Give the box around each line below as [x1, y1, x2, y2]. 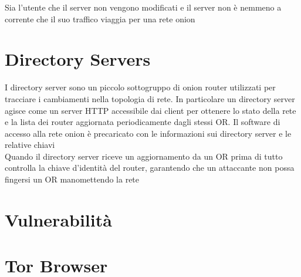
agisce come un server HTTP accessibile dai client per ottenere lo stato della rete [5, 104, 296, 116]
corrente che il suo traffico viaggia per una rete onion [5, 12, 195, 25]
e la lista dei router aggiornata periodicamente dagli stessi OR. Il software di [5, 116, 280, 128]
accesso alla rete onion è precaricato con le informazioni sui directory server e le [5, 127, 292, 139]
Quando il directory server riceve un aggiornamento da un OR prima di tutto [5, 150, 283, 162]
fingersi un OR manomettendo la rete [5, 173, 140, 185]
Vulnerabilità [5, 207, 112, 231]
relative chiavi [5, 138, 55, 151]
